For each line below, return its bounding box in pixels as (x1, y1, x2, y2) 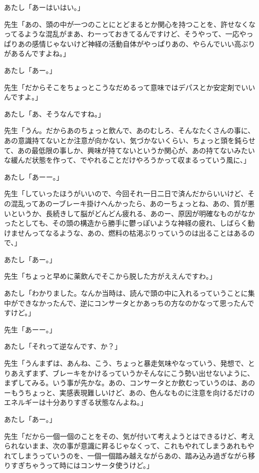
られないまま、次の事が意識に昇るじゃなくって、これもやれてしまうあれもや (4, 440, 255, 451)
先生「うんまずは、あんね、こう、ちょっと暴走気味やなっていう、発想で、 (4, 358, 248, 368)
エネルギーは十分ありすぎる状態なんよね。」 (4, 397, 147, 407)
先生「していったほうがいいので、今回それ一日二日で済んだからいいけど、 (4, 188, 248, 199)
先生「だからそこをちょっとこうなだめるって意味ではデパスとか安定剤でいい (4, 82, 256, 92)
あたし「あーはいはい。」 (4, 2, 84, 12)
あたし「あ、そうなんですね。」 (4, 108, 105, 119)
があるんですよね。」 (4, 48, 70, 59)
